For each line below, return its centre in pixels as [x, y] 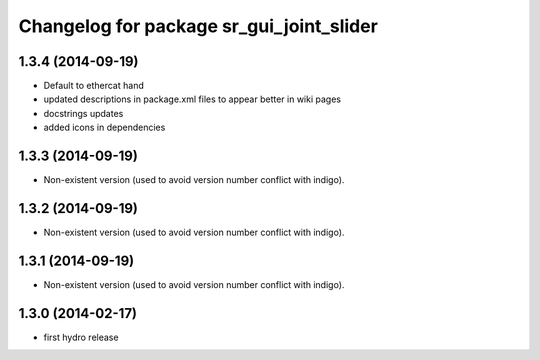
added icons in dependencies [104, 127]
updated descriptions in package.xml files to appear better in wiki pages [192, 99]
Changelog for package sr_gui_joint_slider [198, 26]
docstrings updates [83, 113]
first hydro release [81, 337]
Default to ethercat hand [93, 86]
